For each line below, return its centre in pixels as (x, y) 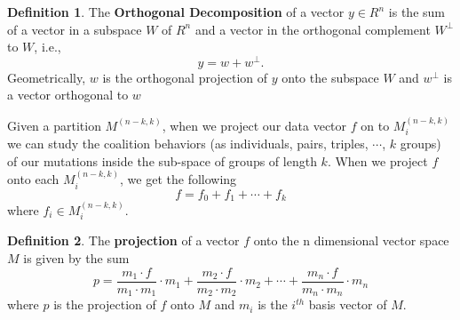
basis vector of (348, 304)
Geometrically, (47, 77)
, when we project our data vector (254, 125)
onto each (33, 179)
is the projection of (105, 304)
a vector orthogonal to (68, 95)
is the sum (416, 12)
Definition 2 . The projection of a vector (123, 240)
